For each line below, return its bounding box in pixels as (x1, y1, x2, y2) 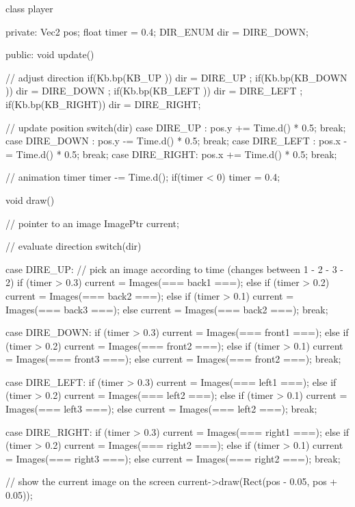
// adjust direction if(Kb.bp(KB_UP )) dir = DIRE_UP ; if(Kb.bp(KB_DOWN (5, 70, 347, 84)
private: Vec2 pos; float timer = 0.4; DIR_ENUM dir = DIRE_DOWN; (5, 24, 308, 38)
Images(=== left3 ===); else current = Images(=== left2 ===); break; (5, 402, 317, 416)
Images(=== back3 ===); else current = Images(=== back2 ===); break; (5, 302, 328, 316)
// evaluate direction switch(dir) (5, 239, 142, 253)
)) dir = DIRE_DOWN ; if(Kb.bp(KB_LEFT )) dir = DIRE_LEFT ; (5, 83, 303, 98)
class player (5, 1, 53, 15)
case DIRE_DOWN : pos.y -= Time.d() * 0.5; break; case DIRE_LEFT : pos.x (5, 133, 341, 148)
